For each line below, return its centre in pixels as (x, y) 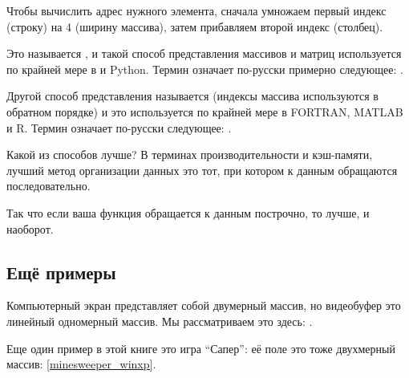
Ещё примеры (61, 272)
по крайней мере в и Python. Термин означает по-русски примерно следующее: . (205, 69)
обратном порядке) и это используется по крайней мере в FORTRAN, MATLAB (205, 111)
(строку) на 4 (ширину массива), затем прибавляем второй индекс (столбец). (195, 26)
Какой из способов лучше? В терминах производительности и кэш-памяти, (190, 154)
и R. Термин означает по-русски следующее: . (119, 127)
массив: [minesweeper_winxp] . (81, 364)
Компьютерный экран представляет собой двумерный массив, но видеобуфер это (204, 305)
